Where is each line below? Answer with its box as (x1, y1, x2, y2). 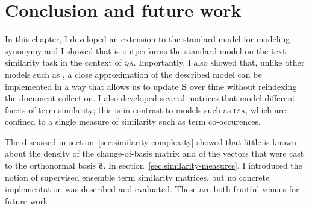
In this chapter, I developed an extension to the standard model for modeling (5, 33, 290, 45)
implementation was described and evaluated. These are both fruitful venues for (5, 182, 299, 195)
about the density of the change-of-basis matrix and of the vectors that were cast (5, 147, 304, 160)
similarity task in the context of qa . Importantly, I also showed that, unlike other (5, 56, 305, 69)
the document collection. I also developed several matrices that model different (5, 92, 296, 104)
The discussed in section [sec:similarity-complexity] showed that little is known (5, 135, 297, 148)
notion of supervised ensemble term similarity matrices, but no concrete (5, 170, 270, 183)
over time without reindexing (189, 80, 297, 92)
